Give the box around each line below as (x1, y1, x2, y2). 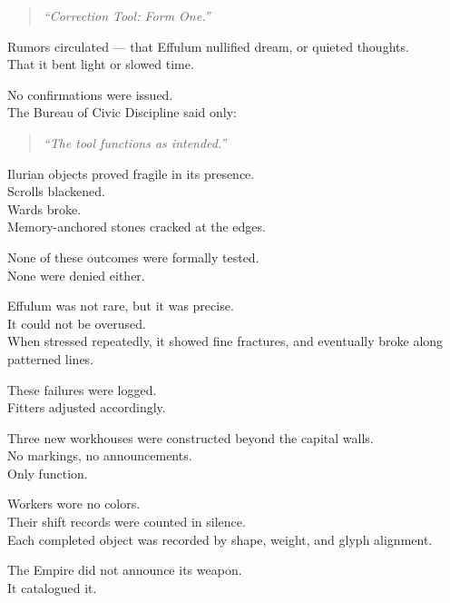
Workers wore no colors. (7, 494, 141, 513)
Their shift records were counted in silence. (7, 512, 246, 531)
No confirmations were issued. (7, 84, 173, 104)
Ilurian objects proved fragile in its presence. (7, 163, 255, 183)
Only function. (7, 463, 88, 482)
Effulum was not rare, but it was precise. (7, 296, 234, 315)
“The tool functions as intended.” (43, 133, 227, 152)
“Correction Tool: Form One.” (43, 6, 210, 25)
